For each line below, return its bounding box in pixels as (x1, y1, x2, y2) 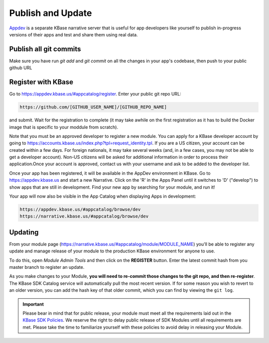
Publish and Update (9, 7, 92, 18)
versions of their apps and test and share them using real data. (9, 31, 138, 37)
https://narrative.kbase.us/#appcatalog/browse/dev (19, 214, 149, 219)
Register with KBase (9, 78, 74, 87)
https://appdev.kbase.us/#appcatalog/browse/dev (19, 207, 141, 212)
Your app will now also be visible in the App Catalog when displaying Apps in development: (9, 193, 196, 199)
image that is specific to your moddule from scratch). (9, 124, 119, 130)
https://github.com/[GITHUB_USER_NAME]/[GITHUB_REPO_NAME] (19, 105, 167, 110)
